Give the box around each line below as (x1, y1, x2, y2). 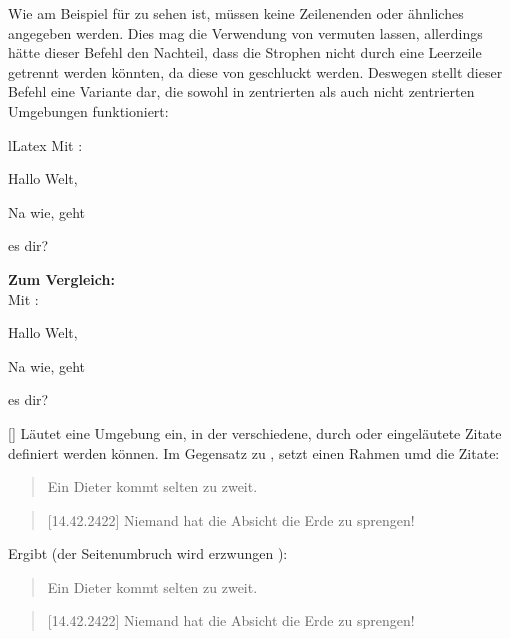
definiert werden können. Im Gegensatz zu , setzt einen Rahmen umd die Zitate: (8, 442, 500, 463)
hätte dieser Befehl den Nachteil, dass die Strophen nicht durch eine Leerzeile (8, 42, 482, 63)
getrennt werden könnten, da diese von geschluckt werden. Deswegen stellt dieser (8, 61, 503, 82)
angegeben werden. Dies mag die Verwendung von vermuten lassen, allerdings (8, 22, 483, 43)
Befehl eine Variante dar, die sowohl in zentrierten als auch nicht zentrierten (8, 81, 475, 102)
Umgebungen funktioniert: (8, 100, 169, 121)
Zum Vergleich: (8, 268, 115, 289)
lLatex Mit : (8, 134, 83, 155)
